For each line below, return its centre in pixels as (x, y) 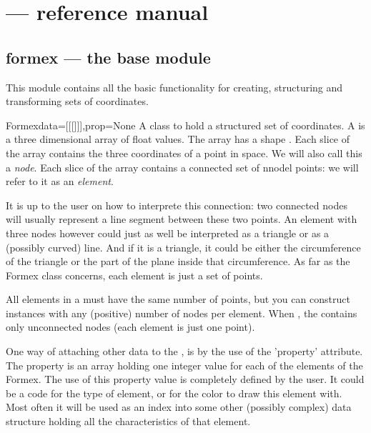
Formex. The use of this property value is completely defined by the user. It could (185, 379)
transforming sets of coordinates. (77, 101)
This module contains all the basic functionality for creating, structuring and (174, 87)
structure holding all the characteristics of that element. (128, 421)
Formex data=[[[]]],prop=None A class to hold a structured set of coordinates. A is (185, 125)
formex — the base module (108, 57)
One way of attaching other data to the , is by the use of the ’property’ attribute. (184, 351)
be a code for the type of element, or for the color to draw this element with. (174, 393)
